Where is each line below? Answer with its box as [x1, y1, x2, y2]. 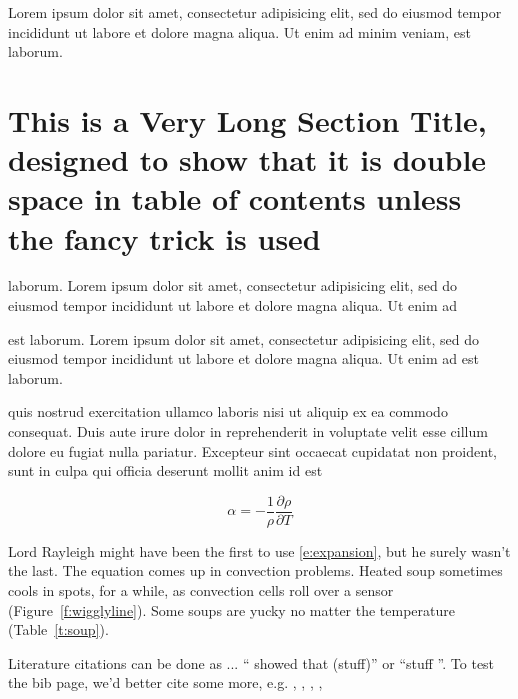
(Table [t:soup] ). [8, 619, 109, 640]
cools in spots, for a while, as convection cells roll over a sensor [8, 580, 394, 601]
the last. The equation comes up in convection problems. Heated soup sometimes [8, 560, 503, 581]
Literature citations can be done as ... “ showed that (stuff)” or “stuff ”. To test [8, 652, 495, 673]
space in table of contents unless [8, 178, 462, 219]
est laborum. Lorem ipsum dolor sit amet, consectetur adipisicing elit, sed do [8, 328, 479, 349]
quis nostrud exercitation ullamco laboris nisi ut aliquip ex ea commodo [8, 401, 448, 422]
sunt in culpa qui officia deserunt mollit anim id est [8, 460, 323, 481]
